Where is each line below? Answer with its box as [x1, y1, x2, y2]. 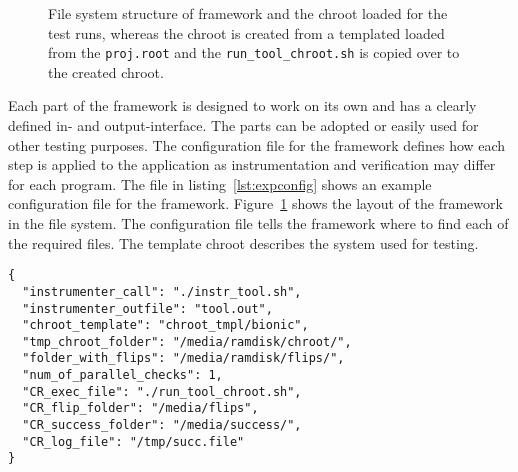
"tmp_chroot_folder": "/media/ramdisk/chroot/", [22, 334, 352, 349]
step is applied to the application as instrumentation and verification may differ [8, 154, 496, 175]
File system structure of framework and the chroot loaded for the [48, 3, 448, 23]
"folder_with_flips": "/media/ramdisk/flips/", [22, 351, 345, 366]
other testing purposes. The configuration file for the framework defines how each [8, 134, 506, 155]
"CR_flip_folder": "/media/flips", [22, 401, 259, 416]
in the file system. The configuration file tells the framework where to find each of [8, 213, 509, 233]
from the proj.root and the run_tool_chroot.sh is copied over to [48, 42, 460, 63]
